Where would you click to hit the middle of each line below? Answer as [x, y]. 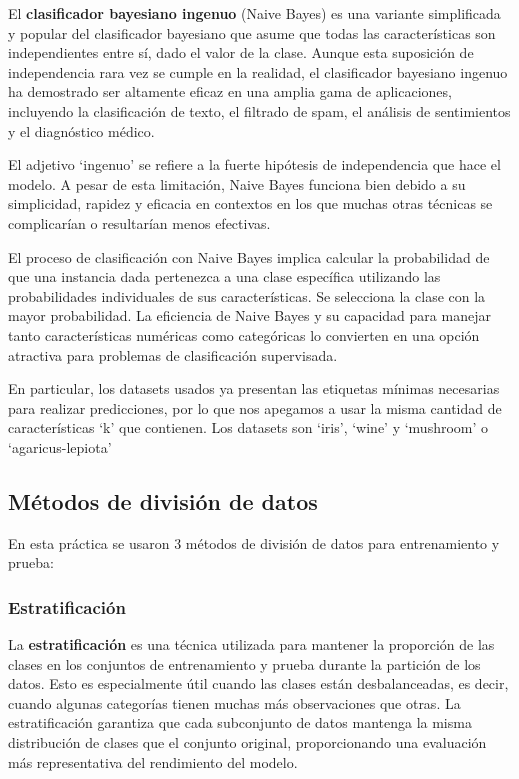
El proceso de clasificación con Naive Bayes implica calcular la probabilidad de [249, 256]
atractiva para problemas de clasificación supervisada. [173, 354]
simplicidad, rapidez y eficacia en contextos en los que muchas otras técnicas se [250, 203]
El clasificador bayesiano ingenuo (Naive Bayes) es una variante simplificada [254, 13]
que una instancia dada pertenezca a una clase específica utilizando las [224, 276]
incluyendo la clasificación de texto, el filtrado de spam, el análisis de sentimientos [259, 110]
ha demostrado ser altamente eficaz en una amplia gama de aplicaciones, [230, 91]
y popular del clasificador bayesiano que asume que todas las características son [252, 32]
